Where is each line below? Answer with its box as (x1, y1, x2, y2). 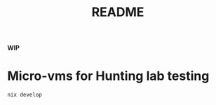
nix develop (7, 92, 42, 99)
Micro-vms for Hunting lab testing (7, 68, 210, 84)
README (91, 4, 144, 20)
